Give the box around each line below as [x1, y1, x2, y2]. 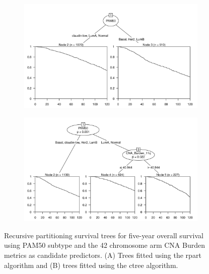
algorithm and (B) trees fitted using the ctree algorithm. [4, 259, 178, 270]
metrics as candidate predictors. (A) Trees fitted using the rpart [4, 249, 201, 260]
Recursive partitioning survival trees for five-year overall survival [4, 230, 203, 240]
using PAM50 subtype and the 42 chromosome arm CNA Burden [4, 240, 205, 250]
